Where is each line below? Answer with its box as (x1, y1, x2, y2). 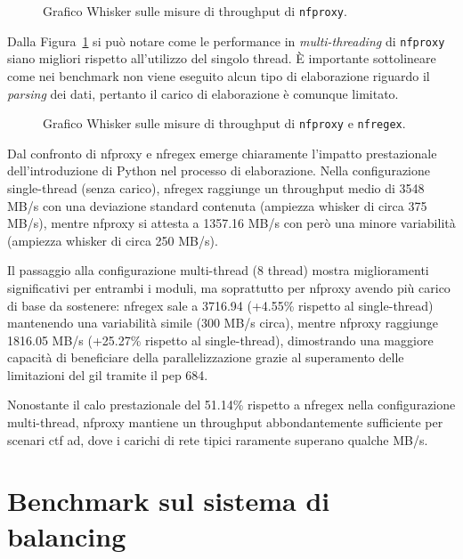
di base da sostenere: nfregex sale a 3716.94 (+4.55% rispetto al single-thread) (7, 296, 434, 314)
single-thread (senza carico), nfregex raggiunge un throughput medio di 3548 (7, 178, 425, 197)
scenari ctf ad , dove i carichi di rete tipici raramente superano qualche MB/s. (7, 430, 428, 449)
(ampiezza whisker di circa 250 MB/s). (7, 231, 218, 249)
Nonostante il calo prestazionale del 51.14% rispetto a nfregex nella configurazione (7, 395, 456, 414)
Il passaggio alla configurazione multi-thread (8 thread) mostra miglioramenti (7, 261, 429, 279)
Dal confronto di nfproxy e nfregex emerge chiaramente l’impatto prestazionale (7, 143, 437, 162)
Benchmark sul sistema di (7, 482, 330, 519)
